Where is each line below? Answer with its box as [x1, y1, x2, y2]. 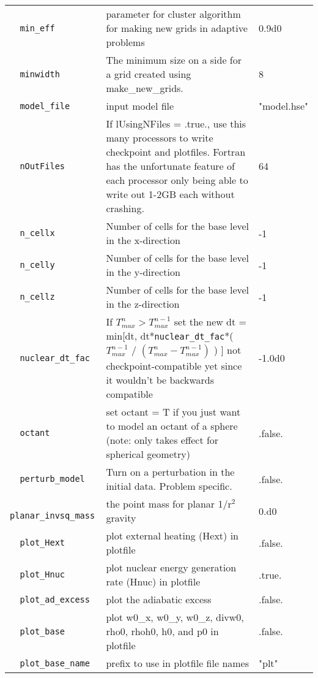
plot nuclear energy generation [106, 560, 237, 574]
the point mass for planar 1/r [106, 497, 232, 511]
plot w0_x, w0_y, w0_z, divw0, [106, 610, 244, 624]
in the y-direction [106, 265, 180, 279]
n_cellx [20, 228, 55, 238]
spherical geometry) [106, 447, 190, 461]
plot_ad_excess [20, 594, 90, 604]
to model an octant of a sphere [106, 419, 238, 433]
